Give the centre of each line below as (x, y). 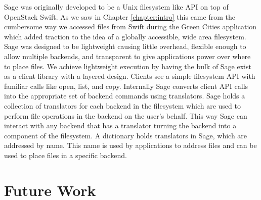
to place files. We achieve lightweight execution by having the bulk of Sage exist (128, 66)
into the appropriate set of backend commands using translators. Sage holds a (125, 96)
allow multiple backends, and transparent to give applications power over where (127, 56)
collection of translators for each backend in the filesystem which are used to (122, 105)
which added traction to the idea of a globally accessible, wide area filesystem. (125, 36)
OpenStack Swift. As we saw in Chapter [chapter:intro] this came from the (120, 16)
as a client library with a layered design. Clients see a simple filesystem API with (130, 76)
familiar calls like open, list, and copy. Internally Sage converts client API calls (126, 86)
